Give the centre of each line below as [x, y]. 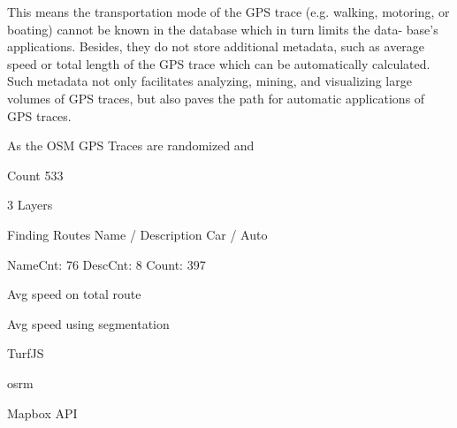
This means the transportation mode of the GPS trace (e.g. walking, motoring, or [228, 11]
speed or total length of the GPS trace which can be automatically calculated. [219, 63]
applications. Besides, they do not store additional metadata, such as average [216, 46]
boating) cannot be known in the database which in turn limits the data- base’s [223, 29]
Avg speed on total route [74, 294]
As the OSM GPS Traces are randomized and [131, 145]
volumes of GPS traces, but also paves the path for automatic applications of [216, 98]
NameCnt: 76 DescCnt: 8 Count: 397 [107, 264]
